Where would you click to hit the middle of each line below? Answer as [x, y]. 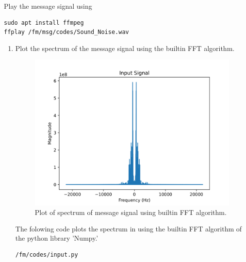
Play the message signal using [48, 6]
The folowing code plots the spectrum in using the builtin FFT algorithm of [129, 228]
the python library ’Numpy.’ [57, 238]
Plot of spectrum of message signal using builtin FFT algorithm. [131, 212]
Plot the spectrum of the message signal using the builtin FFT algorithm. [125, 48]
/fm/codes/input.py [47, 254]
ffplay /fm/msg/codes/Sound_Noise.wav [66, 32]
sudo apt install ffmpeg [44, 23]
